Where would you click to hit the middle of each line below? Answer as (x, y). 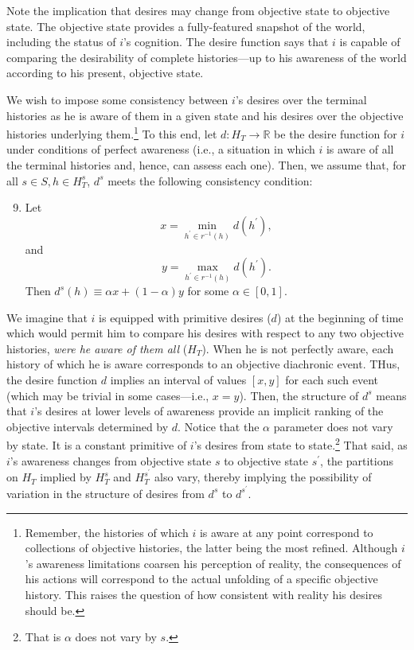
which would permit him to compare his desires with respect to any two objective (205, 333)
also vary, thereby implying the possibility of (263, 477)
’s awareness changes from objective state (111, 460)
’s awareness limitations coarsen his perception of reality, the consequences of (213, 563)
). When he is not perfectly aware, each (298, 348)
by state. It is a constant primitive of (97, 445)
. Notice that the (219, 426)
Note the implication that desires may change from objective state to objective (198, 10)
